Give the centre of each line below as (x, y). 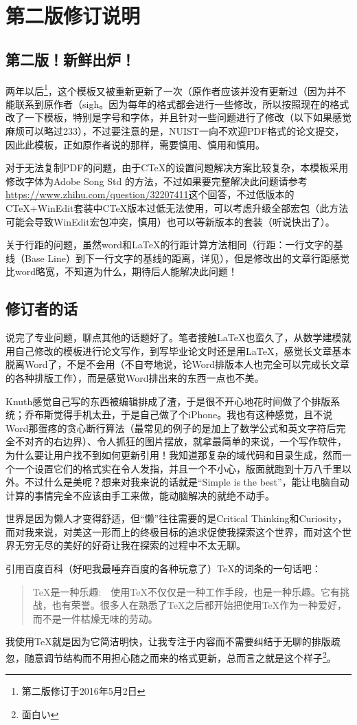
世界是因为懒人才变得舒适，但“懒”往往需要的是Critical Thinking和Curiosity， (176, 518)
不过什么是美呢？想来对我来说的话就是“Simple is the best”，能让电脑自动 (187, 482)
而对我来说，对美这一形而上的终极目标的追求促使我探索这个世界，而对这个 (174, 531)
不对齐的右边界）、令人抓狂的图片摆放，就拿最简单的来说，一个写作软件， (181, 441)
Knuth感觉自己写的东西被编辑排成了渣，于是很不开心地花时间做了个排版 (168, 401)
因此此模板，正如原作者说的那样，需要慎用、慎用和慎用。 (135, 144)
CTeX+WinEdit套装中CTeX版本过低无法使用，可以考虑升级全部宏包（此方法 (177, 207)
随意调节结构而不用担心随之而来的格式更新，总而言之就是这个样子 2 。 (180, 657)
